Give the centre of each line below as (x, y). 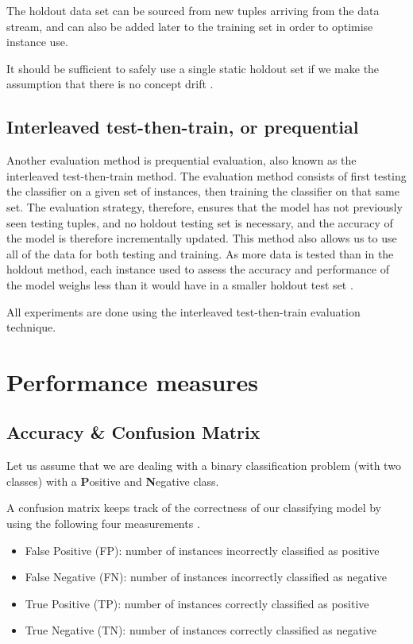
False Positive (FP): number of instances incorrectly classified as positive (202, 550)
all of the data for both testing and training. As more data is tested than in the (200, 253)
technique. (31, 327)
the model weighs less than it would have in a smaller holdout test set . (180, 284)
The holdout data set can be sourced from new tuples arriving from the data (193, 10)
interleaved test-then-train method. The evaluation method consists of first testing (206, 175)
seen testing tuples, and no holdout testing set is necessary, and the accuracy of (200, 222)
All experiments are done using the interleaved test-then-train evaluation (183, 311)
